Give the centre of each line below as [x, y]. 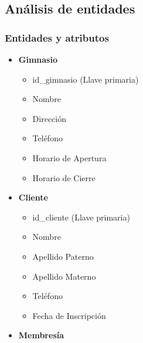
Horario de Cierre [64, 177]
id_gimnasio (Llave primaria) [86, 79]
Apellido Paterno [63, 256]
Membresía [41, 335]
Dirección [49, 118]
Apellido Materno [64, 276]
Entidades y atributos [57, 37]
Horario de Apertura [69, 157]
